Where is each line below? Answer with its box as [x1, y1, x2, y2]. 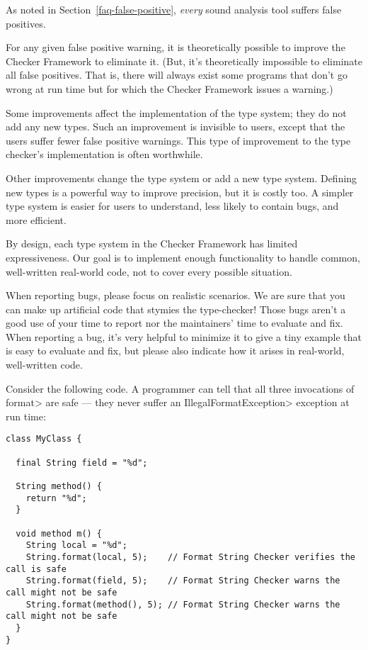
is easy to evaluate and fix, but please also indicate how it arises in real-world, [6, 343, 345, 358]
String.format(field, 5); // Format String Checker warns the [25, 576, 340, 586]
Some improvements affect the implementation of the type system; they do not [6, 105, 347, 120]
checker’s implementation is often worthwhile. [6, 147, 203, 162]
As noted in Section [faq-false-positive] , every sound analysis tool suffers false [6, 2, 342, 16]
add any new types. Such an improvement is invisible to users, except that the [6, 119, 345, 134]
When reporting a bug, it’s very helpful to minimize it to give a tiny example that [6, 329, 362, 344]
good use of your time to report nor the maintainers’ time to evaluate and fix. [6, 315, 343, 330]
